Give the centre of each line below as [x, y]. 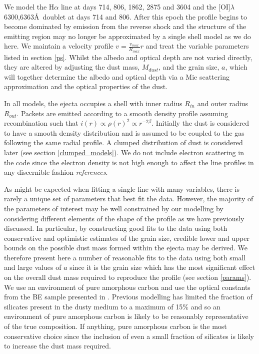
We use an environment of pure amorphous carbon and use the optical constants [127, 287]
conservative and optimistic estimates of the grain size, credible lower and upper [127, 238]
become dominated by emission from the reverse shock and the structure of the [125, 26]
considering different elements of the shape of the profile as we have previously [124, 218]
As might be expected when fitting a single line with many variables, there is [122, 189]
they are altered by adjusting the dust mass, [72, 67]
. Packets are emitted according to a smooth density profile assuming [122, 113]
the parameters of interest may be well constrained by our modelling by [114, 208]
